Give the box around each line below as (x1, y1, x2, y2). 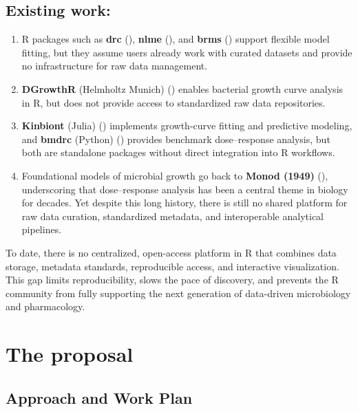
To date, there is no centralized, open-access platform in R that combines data (6, 245, 337, 259)
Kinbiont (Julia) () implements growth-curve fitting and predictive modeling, (21, 118, 352, 133)
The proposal (6, 340, 134, 368)
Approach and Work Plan (6, 387, 193, 408)
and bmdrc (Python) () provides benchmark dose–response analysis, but (21, 131, 330, 146)
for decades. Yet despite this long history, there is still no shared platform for (21, 195, 348, 210)
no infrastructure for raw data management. (21, 58, 208, 73)
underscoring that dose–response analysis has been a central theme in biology (21, 182, 348, 196)
